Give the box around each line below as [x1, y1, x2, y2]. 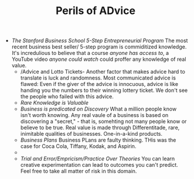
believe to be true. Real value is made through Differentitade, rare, [20, 124, 180, 131]
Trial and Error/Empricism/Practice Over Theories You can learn [20, 155, 175, 162]
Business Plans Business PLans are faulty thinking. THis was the [20, 136, 176, 144]
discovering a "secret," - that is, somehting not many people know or [20, 118, 187, 125]
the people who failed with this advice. [20, 93, 114, 100]
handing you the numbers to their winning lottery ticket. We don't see [20, 87, 188, 94]
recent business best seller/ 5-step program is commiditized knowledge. [11, 43, 187, 50]
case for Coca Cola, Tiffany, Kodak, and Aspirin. [20, 143, 137, 150]
